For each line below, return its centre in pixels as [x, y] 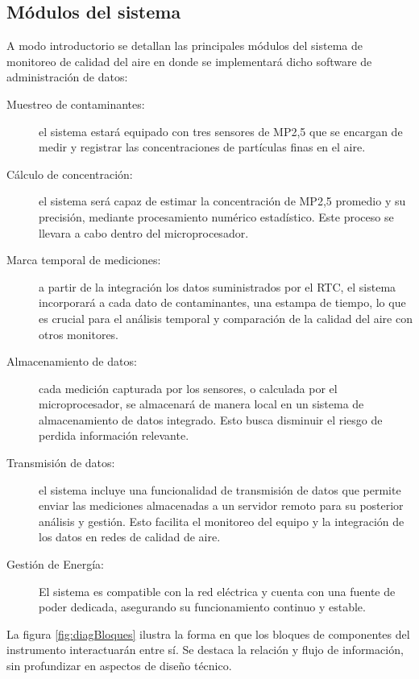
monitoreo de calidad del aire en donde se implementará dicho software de [189, 61]
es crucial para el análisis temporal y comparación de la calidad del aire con [226, 318]
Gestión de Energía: [55, 564]
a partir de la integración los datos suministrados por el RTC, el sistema [218, 286]
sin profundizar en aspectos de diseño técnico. [119, 666]
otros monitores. [79, 334]
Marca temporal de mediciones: [84, 260]
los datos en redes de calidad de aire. [130, 537]
